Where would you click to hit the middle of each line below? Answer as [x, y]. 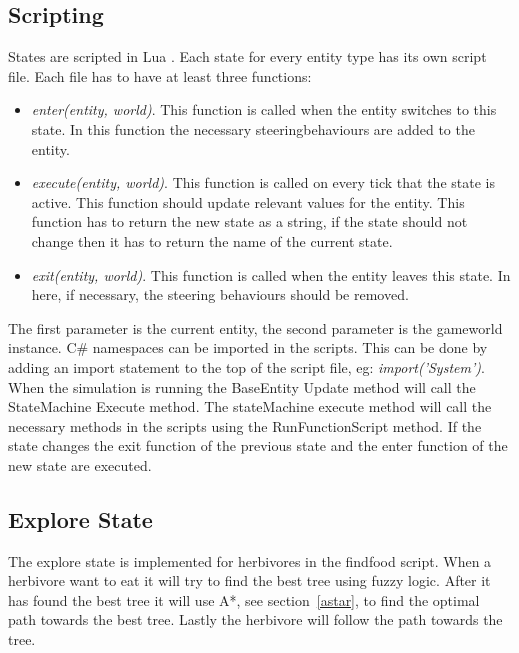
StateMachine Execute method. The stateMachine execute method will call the [250, 406]
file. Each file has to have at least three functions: [160, 75]
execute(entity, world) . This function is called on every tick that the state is [263, 182]
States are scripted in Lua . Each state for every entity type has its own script [247, 56]
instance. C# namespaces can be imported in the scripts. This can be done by [248, 347]
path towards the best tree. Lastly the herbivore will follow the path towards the [255, 619]
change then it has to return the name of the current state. [212, 240]
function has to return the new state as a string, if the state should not [249, 221]
